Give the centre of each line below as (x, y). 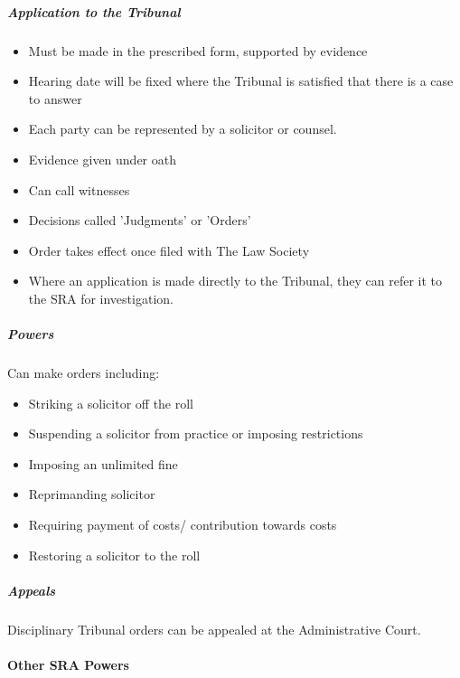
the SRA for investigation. (101, 298)
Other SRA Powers (68, 664)
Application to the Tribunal (94, 11)
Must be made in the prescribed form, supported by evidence (198, 50)
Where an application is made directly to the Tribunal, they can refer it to (235, 281)
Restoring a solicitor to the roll (114, 555)
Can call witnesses (79, 189)
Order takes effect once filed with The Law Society (169, 250)
